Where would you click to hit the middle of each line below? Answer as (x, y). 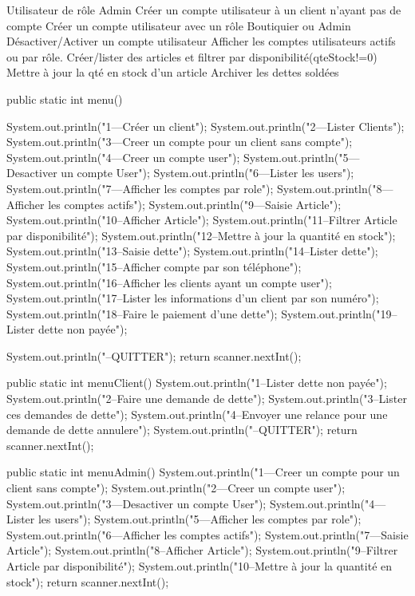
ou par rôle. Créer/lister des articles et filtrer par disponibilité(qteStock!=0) (192, 56)
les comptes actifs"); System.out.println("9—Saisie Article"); (195, 204)
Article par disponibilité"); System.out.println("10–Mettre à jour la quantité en (200, 566)
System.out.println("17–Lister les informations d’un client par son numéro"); (193, 298)
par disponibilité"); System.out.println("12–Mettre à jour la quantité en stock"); (201, 235)
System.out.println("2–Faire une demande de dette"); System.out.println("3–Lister (207, 399)
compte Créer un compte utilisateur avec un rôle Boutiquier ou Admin (179, 25)
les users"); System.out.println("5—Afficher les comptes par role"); (200, 519)
